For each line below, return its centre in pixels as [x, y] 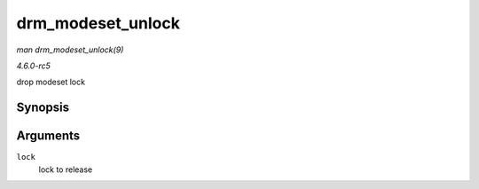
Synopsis [43, 108]
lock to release [66, 169]
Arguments [48, 136]
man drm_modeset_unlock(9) [70, 50]
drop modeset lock [51, 82]
